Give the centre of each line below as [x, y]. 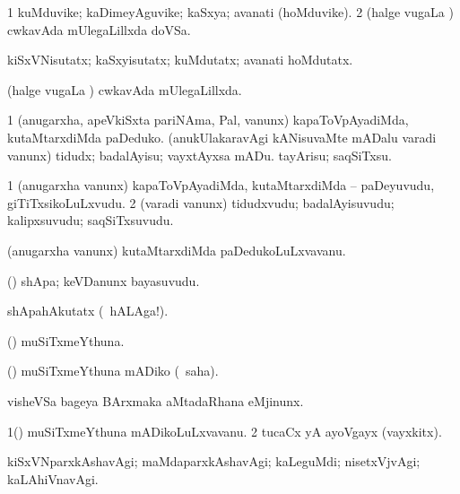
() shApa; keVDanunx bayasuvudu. [104, 280]
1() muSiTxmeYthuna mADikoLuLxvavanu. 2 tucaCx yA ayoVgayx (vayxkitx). [225, 431]
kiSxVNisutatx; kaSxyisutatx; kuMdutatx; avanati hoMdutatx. [180, 60]
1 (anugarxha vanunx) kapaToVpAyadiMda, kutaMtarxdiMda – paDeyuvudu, [221, 185]
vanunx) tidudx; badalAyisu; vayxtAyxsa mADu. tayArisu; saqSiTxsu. [200, 155]
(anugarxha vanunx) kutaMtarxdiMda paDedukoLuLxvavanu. [177, 250]
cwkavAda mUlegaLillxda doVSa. [99, 29]
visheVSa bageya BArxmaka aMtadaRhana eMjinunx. [156, 400]
